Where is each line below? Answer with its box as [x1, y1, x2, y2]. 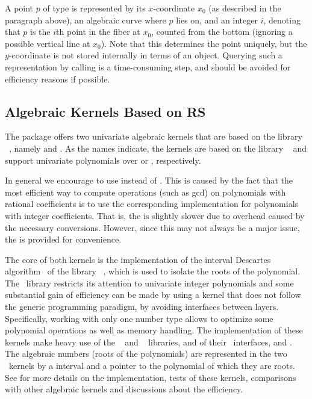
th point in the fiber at [56, 25, 140, 38]
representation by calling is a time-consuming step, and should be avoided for [5, 60, 291, 73]
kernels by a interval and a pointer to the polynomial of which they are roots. [8, 359, 295, 372]
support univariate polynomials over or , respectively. [5, 153, 201, 166]
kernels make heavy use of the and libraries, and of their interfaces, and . [5, 335, 292, 348]
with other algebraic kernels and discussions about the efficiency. [5, 383, 243, 395]
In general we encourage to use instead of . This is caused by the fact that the [5, 174, 293, 187]
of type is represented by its [43, 2, 146, 14]
